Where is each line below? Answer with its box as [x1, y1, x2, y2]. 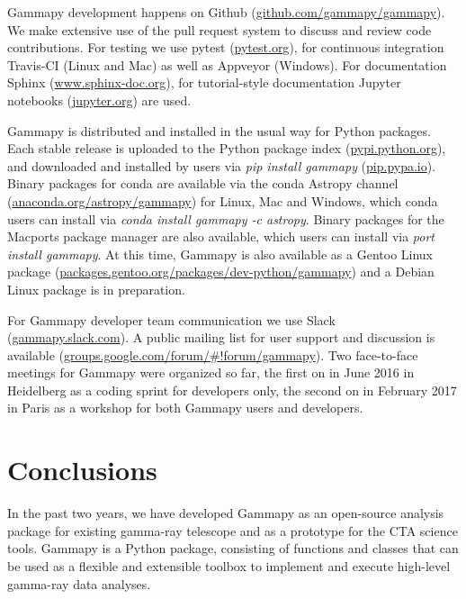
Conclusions [7, 451, 157, 488]
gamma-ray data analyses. [7, 574, 151, 593]
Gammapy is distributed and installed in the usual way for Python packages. [7, 121, 431, 140]
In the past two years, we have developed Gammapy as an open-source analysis [7, 504, 444, 522]
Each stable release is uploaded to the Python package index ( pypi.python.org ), [7, 139, 446, 158]
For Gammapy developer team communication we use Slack [7, 310, 336, 329]
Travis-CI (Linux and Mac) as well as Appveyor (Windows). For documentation [7, 55, 447, 74]
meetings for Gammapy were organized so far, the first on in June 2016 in [7, 363, 415, 382]
